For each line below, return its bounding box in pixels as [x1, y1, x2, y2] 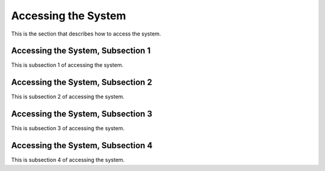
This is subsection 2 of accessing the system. [11, 93, 125, 101]
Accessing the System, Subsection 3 [11, 109, 153, 119]
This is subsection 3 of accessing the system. [11, 125, 125, 132]
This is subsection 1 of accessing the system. [11, 61, 123, 69]
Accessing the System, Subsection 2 [11, 77, 153, 87]
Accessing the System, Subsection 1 [11, 46, 150, 56]
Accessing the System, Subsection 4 [11, 140, 153, 151]
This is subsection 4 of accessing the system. [11, 157, 125, 164]
